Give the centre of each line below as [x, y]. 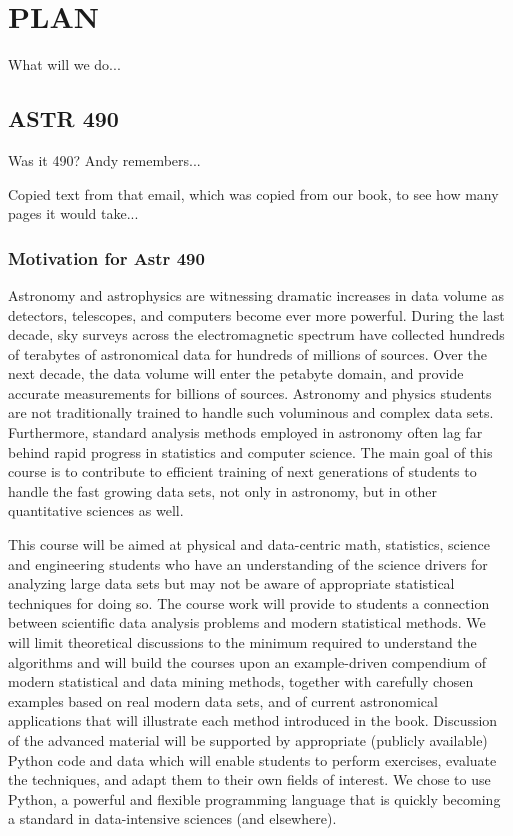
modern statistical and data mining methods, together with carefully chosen [241, 681]
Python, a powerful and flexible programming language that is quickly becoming [254, 798]
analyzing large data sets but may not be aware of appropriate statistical [231, 583]
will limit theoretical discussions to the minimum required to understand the [242, 642]
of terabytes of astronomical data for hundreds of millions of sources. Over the [248, 353]
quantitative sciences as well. [96, 510]
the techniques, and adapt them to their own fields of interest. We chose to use [249, 779]
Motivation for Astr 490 [106, 257]
